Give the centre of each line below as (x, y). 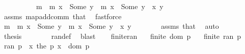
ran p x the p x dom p (47, 46)
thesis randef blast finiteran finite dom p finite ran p (122, 36)
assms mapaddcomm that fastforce (63, 16)
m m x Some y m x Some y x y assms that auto (111, 26)
